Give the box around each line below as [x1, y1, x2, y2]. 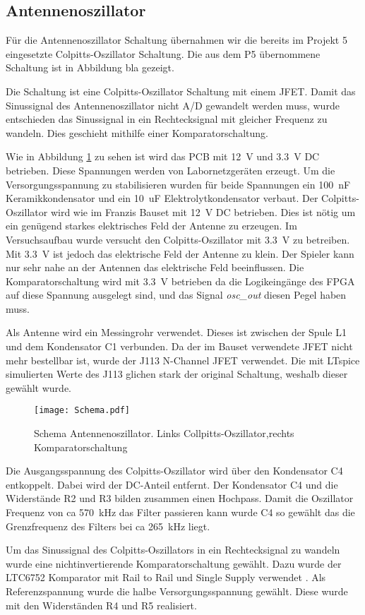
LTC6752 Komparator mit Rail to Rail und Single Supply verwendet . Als [6, 570, 326, 585]
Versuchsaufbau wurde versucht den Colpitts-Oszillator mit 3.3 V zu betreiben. [6, 232, 350, 246]
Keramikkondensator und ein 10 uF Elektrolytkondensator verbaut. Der [6, 191, 318, 205]
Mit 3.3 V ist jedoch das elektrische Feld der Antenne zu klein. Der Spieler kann [6, 246, 354, 261]
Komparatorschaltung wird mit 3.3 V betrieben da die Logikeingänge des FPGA [6, 273, 355, 288]
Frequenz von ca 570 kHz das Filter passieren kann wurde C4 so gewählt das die [6, 505, 355, 520]
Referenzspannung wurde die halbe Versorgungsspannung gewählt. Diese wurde [6, 584, 348, 599]
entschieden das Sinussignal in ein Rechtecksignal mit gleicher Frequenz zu [6, 112, 328, 126]
